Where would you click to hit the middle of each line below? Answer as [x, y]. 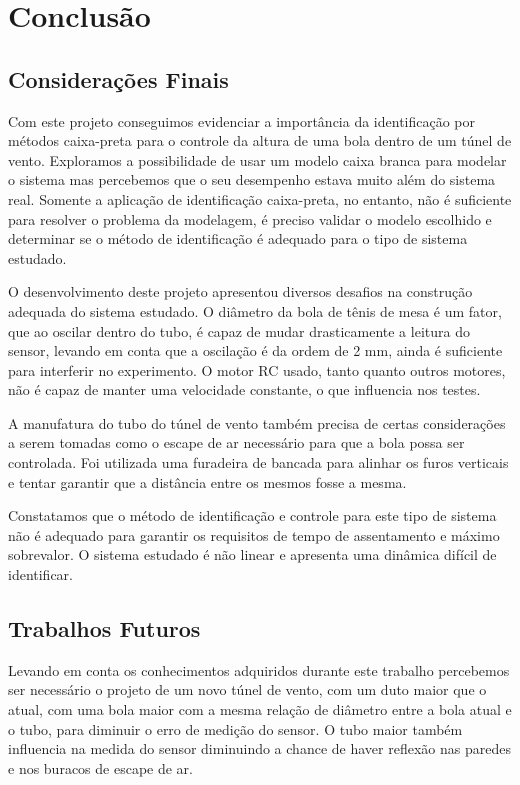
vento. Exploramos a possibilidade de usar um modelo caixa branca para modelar [257, 159]
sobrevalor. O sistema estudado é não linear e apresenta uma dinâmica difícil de [252, 554]
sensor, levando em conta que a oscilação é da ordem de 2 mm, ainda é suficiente [255, 350]
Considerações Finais [118, 78]
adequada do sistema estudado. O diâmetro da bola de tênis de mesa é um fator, [255, 310]
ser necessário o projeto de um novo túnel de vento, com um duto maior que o [247, 689]
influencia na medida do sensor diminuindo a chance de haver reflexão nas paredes [259, 748]
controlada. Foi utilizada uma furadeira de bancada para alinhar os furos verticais [258, 462]
